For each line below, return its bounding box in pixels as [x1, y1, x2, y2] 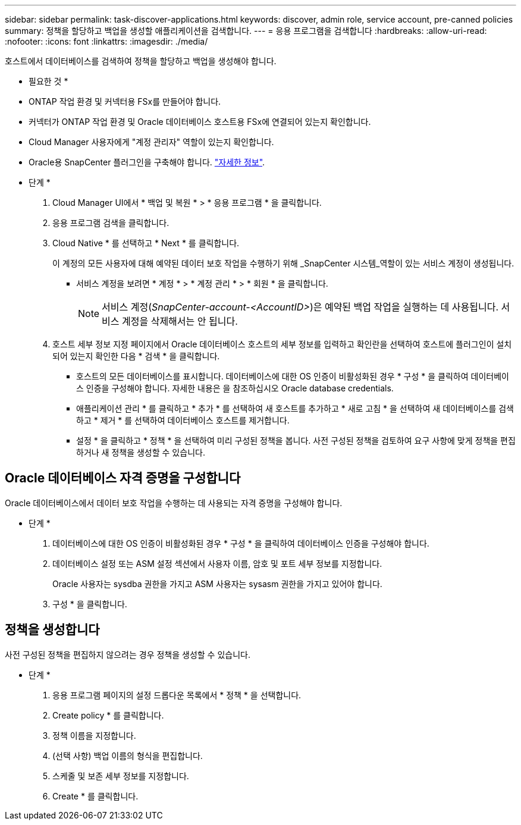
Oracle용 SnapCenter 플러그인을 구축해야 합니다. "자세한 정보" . [29, 157, 265, 167]
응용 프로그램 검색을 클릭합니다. [52, 218, 170, 228]
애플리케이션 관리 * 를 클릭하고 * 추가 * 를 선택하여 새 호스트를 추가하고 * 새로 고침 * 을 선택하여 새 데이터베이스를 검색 [76, 403, 514, 413]
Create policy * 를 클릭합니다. [52, 710, 164, 720]
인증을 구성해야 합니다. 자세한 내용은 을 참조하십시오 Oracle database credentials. [86, 383, 394, 393]
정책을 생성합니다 [5, 622, 100, 638]
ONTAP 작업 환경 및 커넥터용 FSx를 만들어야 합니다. [29, 96, 221, 106]
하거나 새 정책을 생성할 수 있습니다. [76, 447, 205, 457]
